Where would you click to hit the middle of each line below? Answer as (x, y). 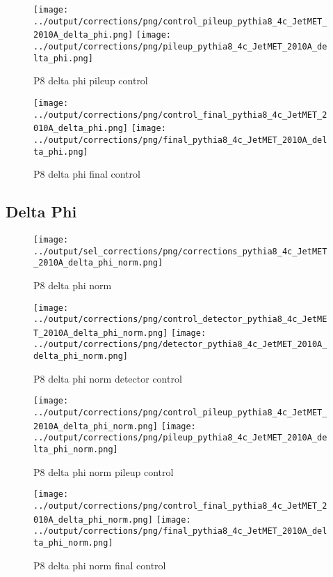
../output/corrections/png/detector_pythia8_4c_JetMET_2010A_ (180, 345)
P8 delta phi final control (87, 174)
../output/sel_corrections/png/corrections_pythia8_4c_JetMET (180, 251)
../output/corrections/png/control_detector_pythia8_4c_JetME (180, 320)
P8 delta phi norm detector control (108, 378)
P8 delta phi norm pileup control (104, 471)
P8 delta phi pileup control (91, 80)
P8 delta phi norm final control (100, 565)
